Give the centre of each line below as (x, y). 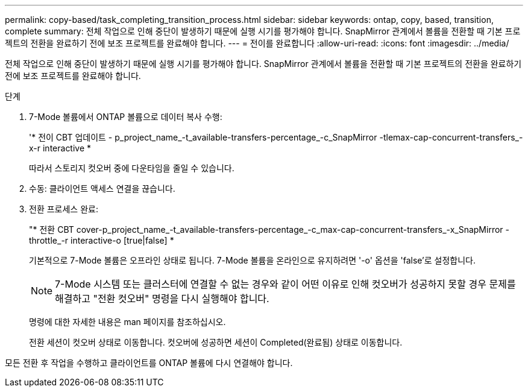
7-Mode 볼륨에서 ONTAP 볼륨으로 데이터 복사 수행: (126, 117)
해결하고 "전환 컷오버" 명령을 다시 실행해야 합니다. (162, 299)
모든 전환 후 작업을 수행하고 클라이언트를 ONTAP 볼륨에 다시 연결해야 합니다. (149, 363)
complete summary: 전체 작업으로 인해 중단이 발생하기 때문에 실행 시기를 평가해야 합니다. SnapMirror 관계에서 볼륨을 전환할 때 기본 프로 (263, 31)
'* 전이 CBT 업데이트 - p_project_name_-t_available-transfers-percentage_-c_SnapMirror (203, 137)
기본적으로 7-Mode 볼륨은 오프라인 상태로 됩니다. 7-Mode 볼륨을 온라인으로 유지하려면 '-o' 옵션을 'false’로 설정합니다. (253, 260)
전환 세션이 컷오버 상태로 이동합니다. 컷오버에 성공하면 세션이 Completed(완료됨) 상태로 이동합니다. (216, 342)
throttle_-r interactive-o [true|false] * (102, 240)
